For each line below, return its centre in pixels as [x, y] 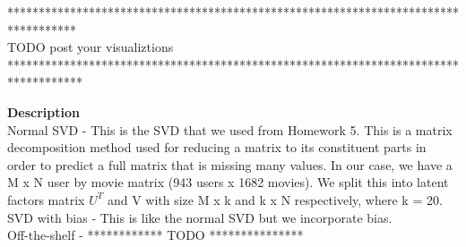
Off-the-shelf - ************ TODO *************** [155, 235]
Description [44, 111]
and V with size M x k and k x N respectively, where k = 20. [275, 199]
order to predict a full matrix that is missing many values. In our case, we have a [230, 164]
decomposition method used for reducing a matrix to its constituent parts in [217, 147]
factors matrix [46, 199]
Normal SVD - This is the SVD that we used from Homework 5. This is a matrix [230, 129]
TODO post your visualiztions [91, 47]
